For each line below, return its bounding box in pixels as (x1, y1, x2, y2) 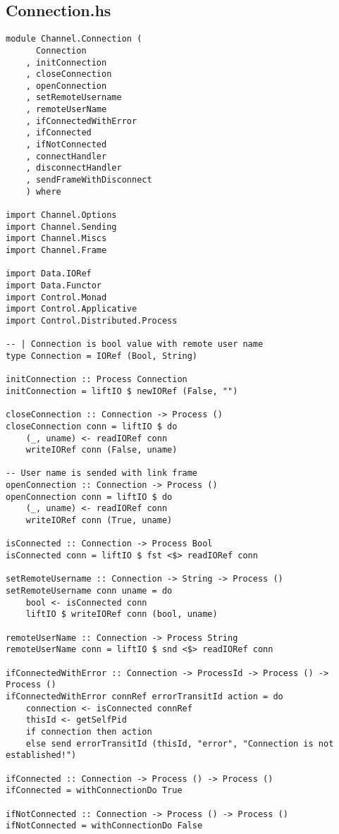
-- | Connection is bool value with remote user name (6, 339, 264, 350)
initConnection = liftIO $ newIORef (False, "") (6, 386, 238, 396)
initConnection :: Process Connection (6, 374, 187, 385)
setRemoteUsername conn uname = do (6, 586, 173, 596)
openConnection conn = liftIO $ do (6, 491, 173, 502)
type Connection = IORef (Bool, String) (6, 350, 198, 361)
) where (25, 186, 61, 197)
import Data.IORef (6, 269, 92, 279)
